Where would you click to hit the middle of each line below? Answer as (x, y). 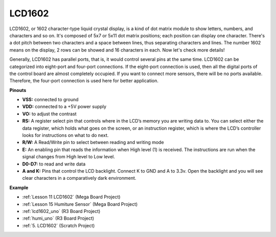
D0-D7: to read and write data (54, 164)
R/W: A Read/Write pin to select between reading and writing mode (93, 143)
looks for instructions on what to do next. (65, 135)
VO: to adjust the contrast (49, 114)
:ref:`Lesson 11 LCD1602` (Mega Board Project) (71, 197)
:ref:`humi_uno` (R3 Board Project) (58, 218)
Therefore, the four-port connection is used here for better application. (84, 81)
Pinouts (18, 90)
